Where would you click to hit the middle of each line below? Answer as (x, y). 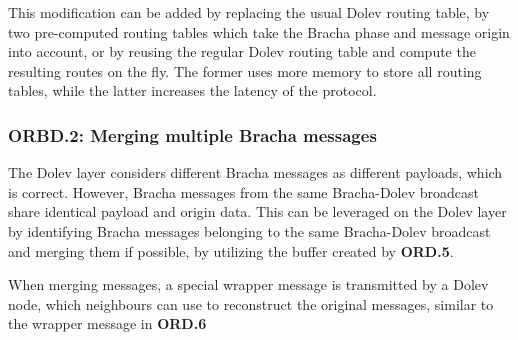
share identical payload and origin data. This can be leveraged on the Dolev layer (257, 211)
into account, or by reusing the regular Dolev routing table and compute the (242, 51)
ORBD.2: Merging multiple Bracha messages (192, 134)
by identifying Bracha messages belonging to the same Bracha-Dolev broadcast (249, 230)
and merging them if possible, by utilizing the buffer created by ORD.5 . (231, 250)
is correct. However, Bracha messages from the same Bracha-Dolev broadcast (243, 191)
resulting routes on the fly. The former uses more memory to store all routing (245, 70)
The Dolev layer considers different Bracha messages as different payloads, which (255, 172)
